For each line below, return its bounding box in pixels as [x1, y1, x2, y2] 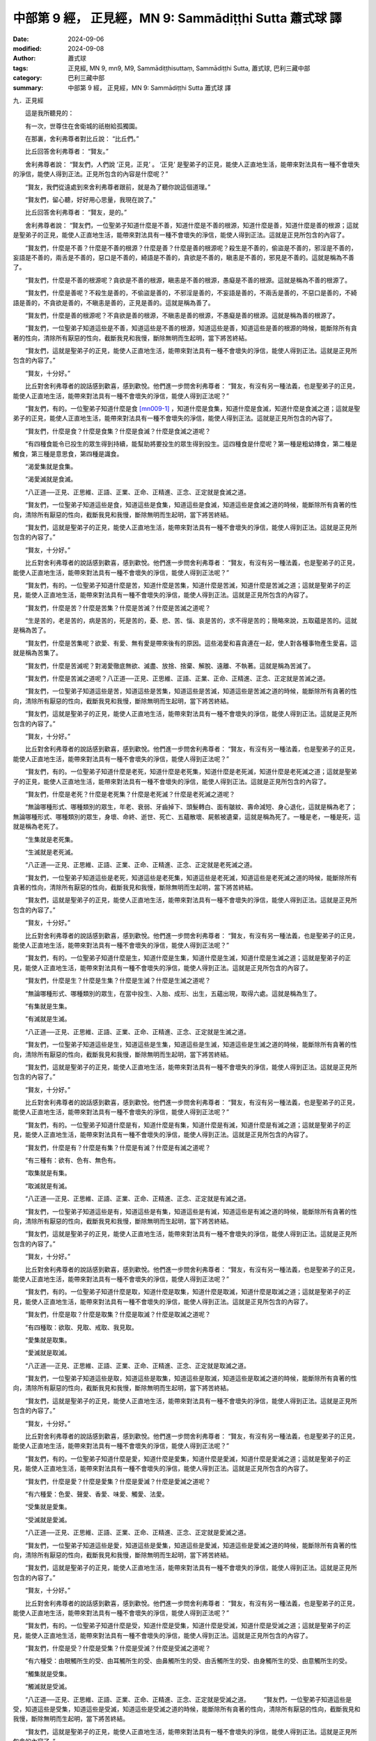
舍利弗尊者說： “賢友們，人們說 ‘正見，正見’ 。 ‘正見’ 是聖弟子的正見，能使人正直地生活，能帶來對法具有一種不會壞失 [24, 160, 360, 169]
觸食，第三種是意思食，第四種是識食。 [13, 449, 123, 458]
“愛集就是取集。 [24, 1336, 71, 1344]
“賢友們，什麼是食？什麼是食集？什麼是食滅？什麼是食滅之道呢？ [24, 427, 212, 435]
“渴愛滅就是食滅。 [24, 475, 77, 483]
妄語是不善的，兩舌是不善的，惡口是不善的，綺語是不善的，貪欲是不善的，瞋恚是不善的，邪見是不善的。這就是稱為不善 [13, 253, 354, 261]
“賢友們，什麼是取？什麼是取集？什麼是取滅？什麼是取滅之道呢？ [24, 1310, 212, 1319]
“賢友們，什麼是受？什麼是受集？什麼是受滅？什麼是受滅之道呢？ [24, 1644, 212, 1653]
